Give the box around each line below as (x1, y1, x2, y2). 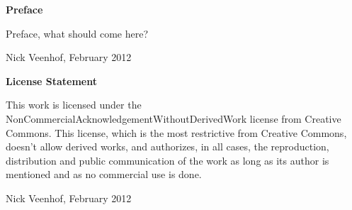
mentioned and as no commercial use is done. (6, 167, 202, 182)
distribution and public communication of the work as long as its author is (6, 153, 329, 167)
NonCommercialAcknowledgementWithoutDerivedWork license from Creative (6, 111, 341, 126)
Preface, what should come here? (6, 26, 148, 40)
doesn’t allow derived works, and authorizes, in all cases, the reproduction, (6, 139, 329, 154)
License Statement (6, 73, 97, 88)
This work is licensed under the (6, 97, 142, 112)
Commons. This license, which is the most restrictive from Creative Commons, (6, 125, 347, 140)
